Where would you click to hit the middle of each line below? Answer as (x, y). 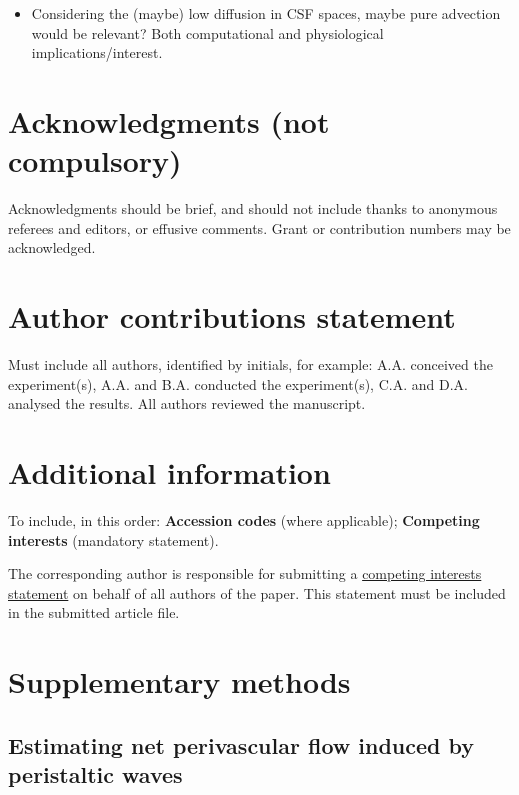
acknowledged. (52, 247)
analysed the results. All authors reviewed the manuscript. (187, 403)
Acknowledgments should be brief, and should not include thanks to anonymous (253, 208)
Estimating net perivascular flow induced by (241, 744)
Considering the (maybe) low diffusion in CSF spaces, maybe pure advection (266, 13)
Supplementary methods (179, 681)
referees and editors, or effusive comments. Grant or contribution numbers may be (259, 227)
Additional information (169, 471)
